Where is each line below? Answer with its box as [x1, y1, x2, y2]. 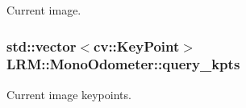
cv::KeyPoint [94, 35, 180, 56]
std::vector [6, 35, 77, 56]
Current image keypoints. [6, 85, 131, 102]
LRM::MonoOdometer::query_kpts [6, 54, 240, 74]
